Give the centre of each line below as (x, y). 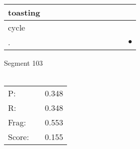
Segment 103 (23, 63)
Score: (18, 137)
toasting (24, 12)
